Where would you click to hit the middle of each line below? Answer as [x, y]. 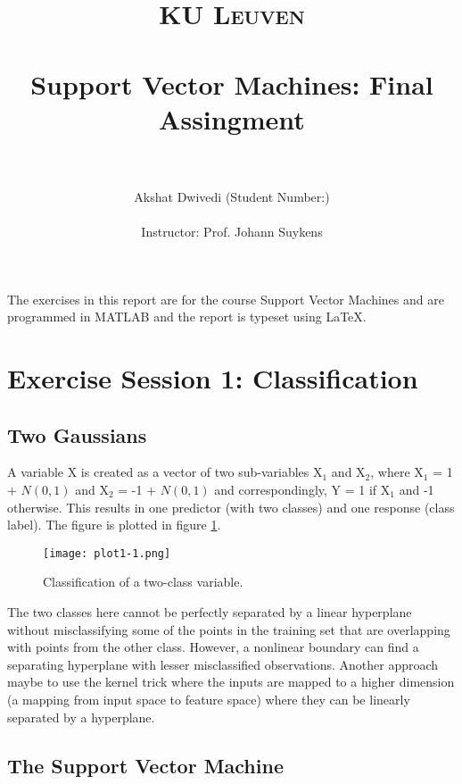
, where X [397, 472]
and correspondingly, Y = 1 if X [302, 490]
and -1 [417, 490]
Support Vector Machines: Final [232, 83]
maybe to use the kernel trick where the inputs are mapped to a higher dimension [231, 682]
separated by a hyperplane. [81, 717]
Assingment [232, 118]
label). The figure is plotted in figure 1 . [114, 525]
